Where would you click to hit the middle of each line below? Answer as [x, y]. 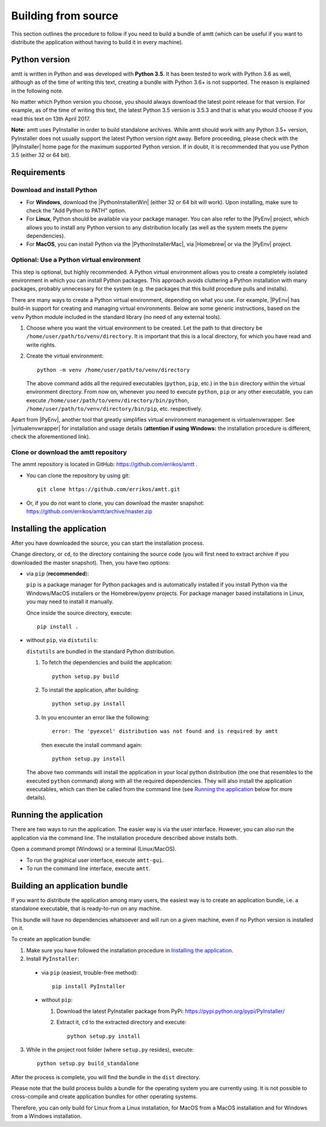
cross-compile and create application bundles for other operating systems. [104, 1097]
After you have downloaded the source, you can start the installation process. [108, 543]
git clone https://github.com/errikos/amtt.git [109, 490]
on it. [18, 928]
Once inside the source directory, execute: [79, 612]
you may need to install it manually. [70, 602]
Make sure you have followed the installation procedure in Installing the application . [130, 950]
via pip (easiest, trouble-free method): [90, 972]
